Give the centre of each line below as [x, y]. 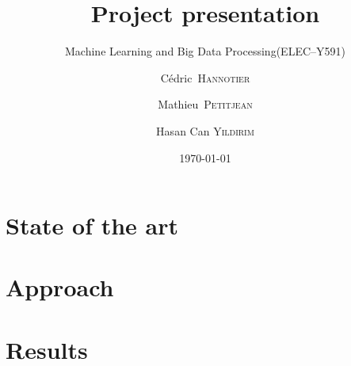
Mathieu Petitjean [205, 104]
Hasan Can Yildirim [205, 130]
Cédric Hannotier [205, 77]
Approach [60, 287]
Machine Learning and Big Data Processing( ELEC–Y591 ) [205, 51]
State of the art [92, 225]
